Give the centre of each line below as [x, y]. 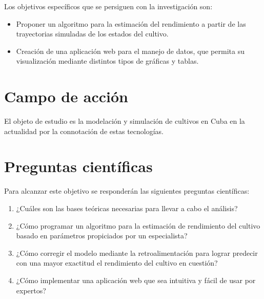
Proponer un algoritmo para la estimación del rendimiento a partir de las [131, 23]
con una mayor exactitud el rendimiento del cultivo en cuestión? [117, 263]
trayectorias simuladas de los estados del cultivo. [92, 34]
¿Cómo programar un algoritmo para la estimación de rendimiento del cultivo [138, 225]
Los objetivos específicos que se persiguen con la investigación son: [108, 6]
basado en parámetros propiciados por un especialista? [102, 236]
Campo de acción [66, 96]
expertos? [31, 290]
